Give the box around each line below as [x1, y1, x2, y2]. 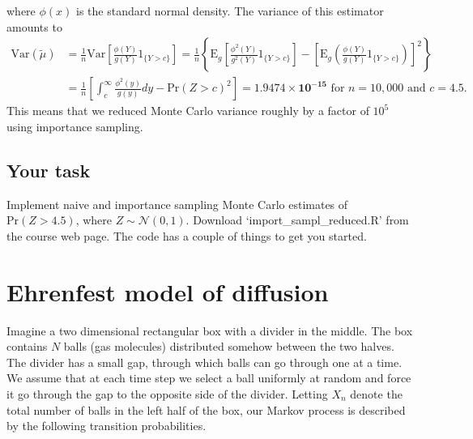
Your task [6, 157, 91, 182]
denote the [350, 385, 403, 402]
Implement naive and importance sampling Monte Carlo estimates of [6, 195, 348, 212]
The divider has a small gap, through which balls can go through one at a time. [6, 353, 403, 370]
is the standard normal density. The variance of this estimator [75, 2, 384, 19]
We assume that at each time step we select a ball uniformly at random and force [6, 369, 411, 386]
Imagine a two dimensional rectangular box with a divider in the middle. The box [6, 322, 413, 339]
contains [6, 338, 48, 355]
